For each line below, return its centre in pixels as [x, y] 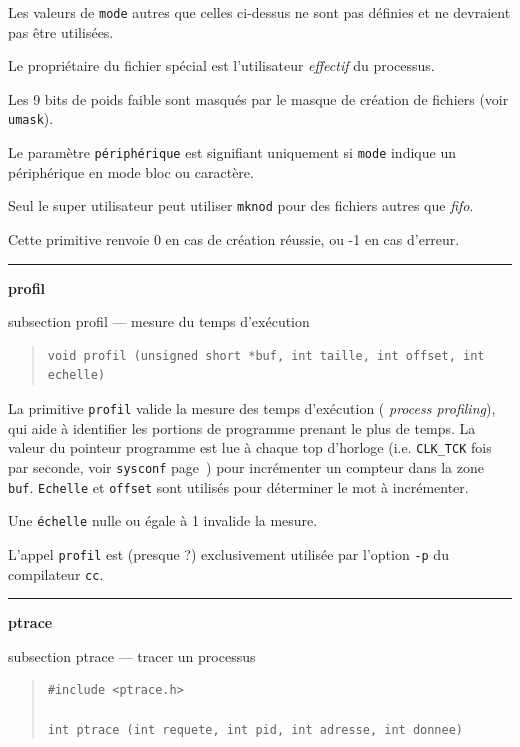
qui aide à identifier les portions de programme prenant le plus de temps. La [242, 427]
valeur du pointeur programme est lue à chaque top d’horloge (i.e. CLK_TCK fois [250, 447]
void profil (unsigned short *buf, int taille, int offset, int [266, 355]
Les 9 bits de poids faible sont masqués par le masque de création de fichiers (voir [258, 98]
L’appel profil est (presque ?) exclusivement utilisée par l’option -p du [228, 553]
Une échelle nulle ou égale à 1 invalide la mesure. [163, 520]
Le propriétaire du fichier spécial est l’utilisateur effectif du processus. [221, 65]
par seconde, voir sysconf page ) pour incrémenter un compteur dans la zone [246, 466]
